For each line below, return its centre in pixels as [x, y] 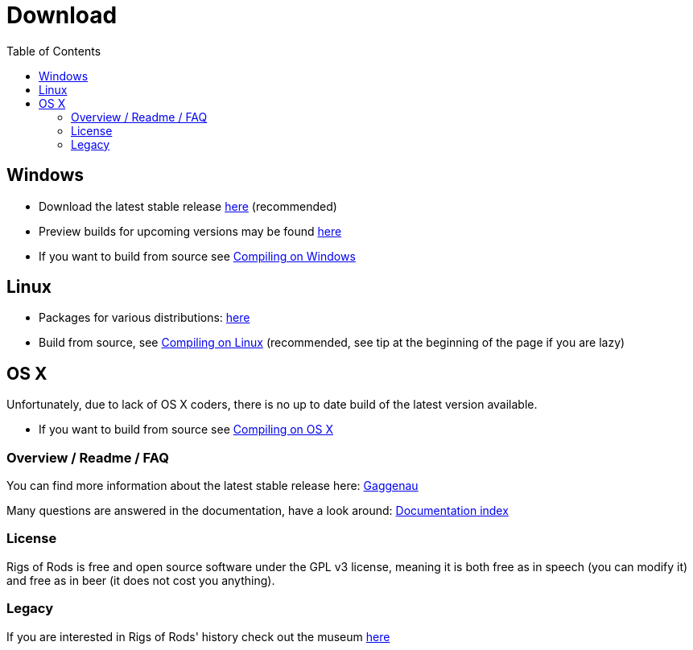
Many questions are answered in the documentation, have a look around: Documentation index [258, 511]
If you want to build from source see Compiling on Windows [197, 256]
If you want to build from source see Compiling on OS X [186, 430]
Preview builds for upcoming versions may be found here [190, 231]
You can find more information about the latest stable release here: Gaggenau [212, 486]
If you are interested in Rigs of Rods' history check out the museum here [198, 636]
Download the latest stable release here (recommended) [188, 206]
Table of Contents [54, 51]
